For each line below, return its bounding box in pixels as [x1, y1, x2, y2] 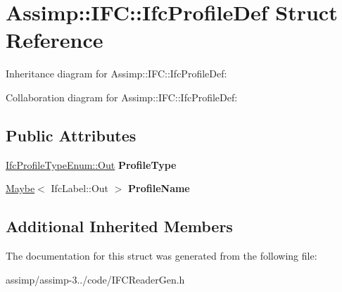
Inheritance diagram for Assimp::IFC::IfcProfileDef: [6, 66, 227, 81]
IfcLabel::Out [51, 181, 109, 196]
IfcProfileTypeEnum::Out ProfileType [6, 157, 177, 172]
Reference [6, 25, 103, 54]
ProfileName [128, 181, 190, 196]
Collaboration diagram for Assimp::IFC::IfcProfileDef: [6, 89, 238, 104]
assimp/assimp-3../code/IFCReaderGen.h [6, 272, 185, 286]
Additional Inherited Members [6, 215, 233, 237]
